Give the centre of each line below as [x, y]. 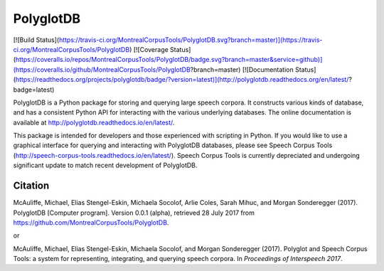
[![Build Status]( [36, 40]
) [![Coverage [149, 49]
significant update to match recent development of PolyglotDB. [105, 165]
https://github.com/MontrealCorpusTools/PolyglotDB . [91, 222]
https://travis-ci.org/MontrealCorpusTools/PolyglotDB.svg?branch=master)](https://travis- [191, 40]
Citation [31, 186]
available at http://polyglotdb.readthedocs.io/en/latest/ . [94, 122]
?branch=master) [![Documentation [242, 69]
